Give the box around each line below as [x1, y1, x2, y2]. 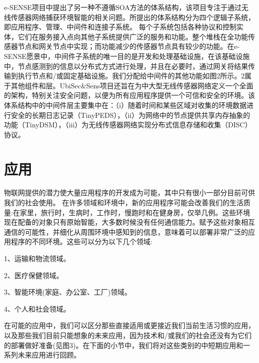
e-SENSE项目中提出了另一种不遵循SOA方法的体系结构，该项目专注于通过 [4, 2, 242, 12]
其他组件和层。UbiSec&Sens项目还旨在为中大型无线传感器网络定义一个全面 [10, 80, 254, 90]
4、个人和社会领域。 [4, 303, 70, 314]
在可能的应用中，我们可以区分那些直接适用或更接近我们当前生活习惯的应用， [4, 320, 255, 331]
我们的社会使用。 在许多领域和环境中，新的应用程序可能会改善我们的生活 [4, 197, 244, 208]
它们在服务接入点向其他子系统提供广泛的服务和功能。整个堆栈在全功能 [17, 31, 248, 41]
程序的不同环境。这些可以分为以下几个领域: [10, 236, 152, 247]
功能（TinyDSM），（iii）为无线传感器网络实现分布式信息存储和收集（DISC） [4, 119, 252, 130]
